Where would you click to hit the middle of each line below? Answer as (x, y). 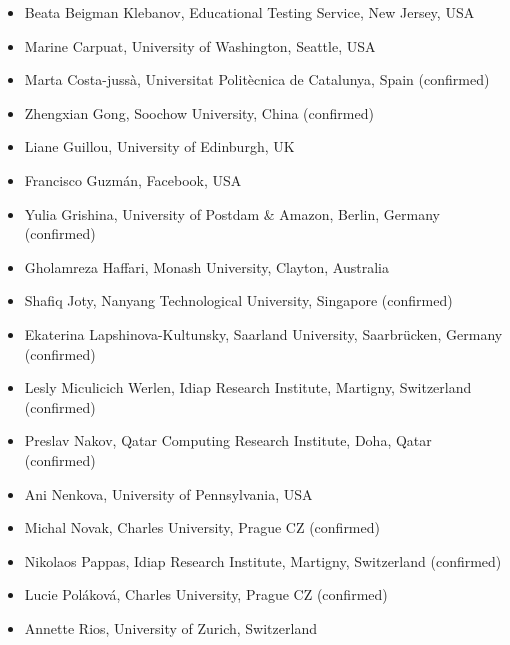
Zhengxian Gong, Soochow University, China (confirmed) (199, 112)
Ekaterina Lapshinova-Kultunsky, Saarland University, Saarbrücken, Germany (263, 333)
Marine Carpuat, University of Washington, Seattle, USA (200, 45)
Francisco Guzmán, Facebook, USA (133, 179)
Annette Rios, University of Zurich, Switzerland (170, 627)
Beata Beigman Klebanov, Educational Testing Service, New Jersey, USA (249, 12)
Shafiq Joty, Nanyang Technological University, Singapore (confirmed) (238, 300)
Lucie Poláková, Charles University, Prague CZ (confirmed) (206, 594)
